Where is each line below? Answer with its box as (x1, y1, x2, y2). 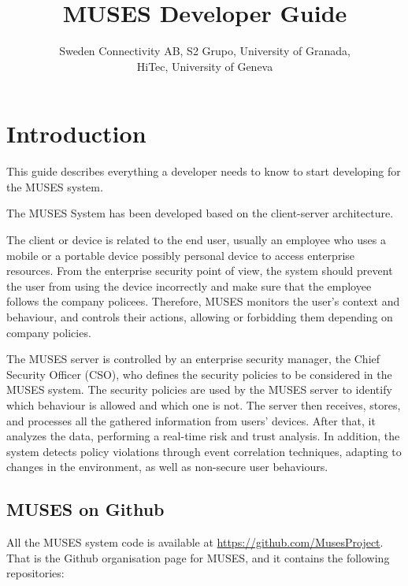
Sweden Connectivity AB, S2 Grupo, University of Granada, (59, 43, 351, 59)
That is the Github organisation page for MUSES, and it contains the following (6, 549, 390, 566)
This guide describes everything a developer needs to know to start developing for (6, 163, 401, 180)
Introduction (6, 117, 147, 150)
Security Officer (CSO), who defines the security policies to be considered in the (6, 365, 392, 382)
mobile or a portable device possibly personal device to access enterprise (6, 247, 355, 263)
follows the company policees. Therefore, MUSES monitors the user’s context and (6, 293, 400, 310)
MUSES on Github (6, 497, 165, 521)
